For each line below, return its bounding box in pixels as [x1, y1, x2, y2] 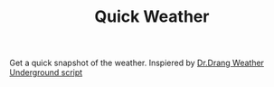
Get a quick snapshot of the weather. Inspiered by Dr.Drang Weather [9, 57, 265, 69]
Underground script [9, 67, 83, 78]
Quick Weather [94, 6, 210, 27]
